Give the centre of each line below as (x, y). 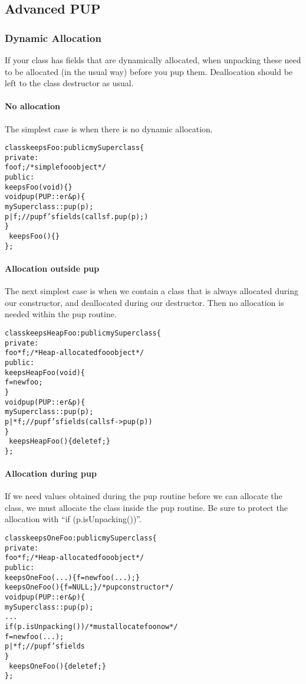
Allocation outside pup (52, 268)
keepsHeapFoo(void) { (45, 372)
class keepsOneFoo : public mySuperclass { (81, 538)
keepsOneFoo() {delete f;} (57, 666)
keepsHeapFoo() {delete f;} (60, 442)
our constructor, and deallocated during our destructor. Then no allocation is (144, 302)
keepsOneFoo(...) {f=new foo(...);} (73, 577)
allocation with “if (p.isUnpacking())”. (73, 519)
